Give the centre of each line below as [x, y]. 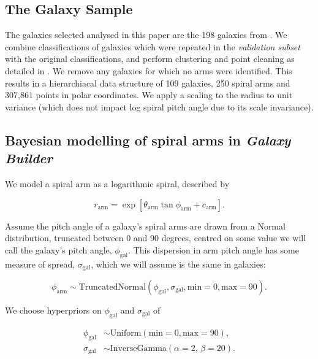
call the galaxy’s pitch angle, [59, 249]
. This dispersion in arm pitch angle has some [214, 249]
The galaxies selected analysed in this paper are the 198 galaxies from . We [146, 35]
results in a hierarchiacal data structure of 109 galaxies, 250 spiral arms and [148, 83]
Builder [29, 158]
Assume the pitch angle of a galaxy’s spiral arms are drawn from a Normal [145, 226]
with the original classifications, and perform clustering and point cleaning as [150, 59]
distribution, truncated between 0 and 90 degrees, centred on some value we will [156, 238]
